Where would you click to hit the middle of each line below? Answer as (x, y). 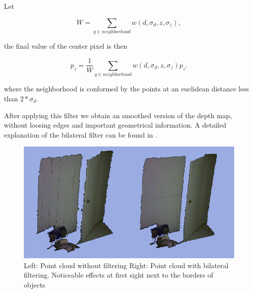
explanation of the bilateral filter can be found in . (81, 134)
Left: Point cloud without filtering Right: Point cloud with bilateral (126, 265)
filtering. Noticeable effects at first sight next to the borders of (119, 275)
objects (34, 285)
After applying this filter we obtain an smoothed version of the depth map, (118, 115)
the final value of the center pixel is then (66, 45)
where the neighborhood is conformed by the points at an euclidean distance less (127, 89)
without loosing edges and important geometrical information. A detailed (115, 125)
